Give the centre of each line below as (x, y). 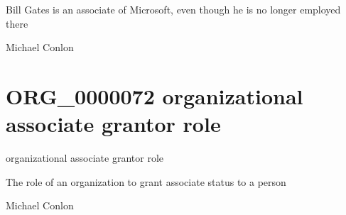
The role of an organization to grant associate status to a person (146, 181)
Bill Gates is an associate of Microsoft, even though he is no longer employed (173, 9)
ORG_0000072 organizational (155, 95)
